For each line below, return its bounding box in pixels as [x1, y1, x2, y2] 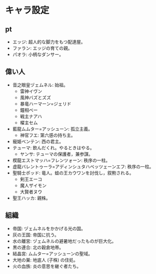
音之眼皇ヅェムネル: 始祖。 [12, 81, 68, 88]
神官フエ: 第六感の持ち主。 [20, 132, 76, 138]
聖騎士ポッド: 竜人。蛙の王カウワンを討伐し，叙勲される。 [12, 169, 134, 176]
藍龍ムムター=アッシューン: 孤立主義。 [12, 126, 93, 132]
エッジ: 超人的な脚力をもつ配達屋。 [12, 39, 86, 45]
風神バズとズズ [20, 94, 51, 101]
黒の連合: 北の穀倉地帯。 [12, 244, 64, 250]
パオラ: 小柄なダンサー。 [12, 51, 64, 57]
